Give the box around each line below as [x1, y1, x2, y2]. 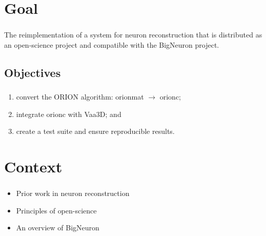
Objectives [4, 64, 61, 80]
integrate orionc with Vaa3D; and [16, 108, 121, 119]
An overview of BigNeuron [16, 222, 99, 233]
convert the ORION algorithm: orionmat [16, 91, 144, 102]
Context [4, 156, 63, 177]
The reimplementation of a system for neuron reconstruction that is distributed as [4, 29, 262, 40]
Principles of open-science [16, 205, 97, 215]
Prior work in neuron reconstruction [16, 188, 130, 199]
